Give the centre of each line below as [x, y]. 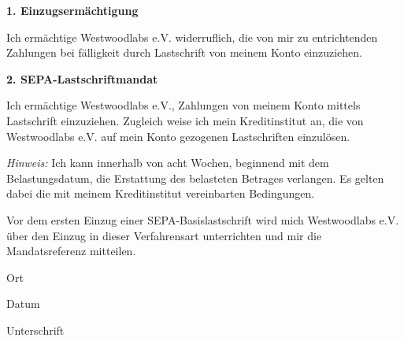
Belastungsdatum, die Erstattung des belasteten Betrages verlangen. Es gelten [195, 178]
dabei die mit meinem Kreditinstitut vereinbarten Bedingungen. [161, 193]
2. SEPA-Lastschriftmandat [82, 78]
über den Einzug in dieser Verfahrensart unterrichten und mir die [164, 235]
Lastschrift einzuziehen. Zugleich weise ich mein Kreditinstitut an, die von [185, 120]
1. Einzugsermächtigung [72, 10]
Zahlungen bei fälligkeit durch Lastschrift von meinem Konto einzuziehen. [184, 52]
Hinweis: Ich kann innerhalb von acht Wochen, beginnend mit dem [168, 163]
